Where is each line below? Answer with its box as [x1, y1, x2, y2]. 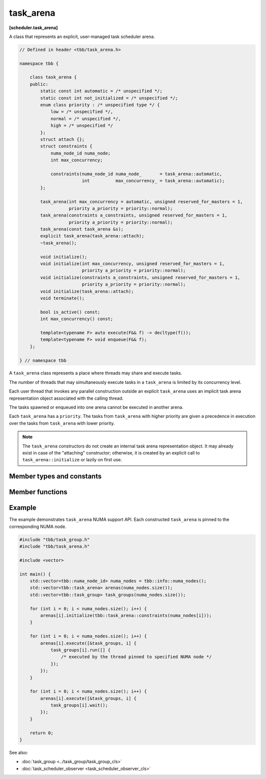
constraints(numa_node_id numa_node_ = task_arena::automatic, [50, 171, 223, 177]
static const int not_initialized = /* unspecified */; [40, 95, 178, 101]
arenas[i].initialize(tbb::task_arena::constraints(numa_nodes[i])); [40, 613, 212, 618]
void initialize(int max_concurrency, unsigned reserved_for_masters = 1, [40, 261, 225, 266]
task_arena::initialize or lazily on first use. [22, 457, 122, 463]
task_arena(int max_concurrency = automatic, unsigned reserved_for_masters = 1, [40, 199, 243, 204]
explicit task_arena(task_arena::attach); [40, 233, 145, 239]
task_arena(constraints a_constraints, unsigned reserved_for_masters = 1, [40, 213, 228, 218]
